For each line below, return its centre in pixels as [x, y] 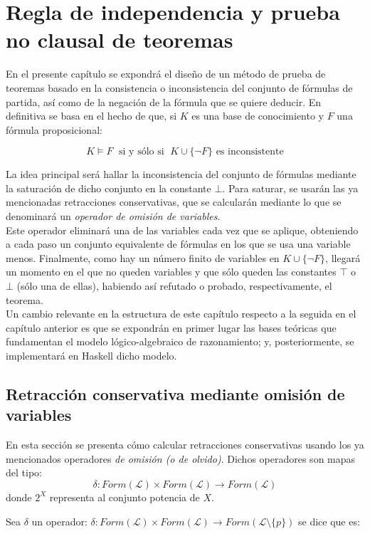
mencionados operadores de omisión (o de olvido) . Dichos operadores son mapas [181, 458]
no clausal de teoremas [120, 40]
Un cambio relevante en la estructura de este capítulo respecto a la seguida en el [181, 314]
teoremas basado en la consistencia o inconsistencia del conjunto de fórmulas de [179, 87]
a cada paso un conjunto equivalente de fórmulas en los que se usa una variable [178, 244]
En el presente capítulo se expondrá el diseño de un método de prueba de [166, 74]
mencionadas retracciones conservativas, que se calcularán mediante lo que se [174, 202]
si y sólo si [142, 152]
